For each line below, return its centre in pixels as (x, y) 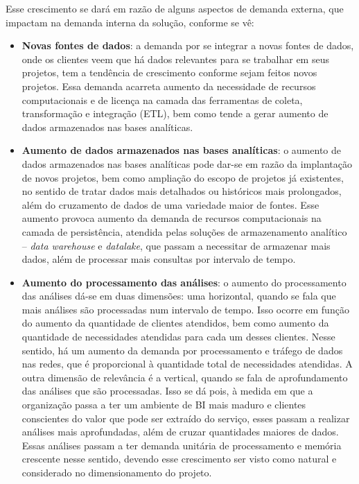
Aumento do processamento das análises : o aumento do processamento (184, 282)
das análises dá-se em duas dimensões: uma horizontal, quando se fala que (179, 296)
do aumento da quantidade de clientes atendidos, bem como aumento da (175, 323)
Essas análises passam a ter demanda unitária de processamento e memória (182, 445)
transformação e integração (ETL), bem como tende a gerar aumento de (175, 113)
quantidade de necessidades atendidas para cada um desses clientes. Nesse (178, 337)
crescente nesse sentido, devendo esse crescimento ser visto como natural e (179, 459)
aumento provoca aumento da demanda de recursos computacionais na (172, 218)
